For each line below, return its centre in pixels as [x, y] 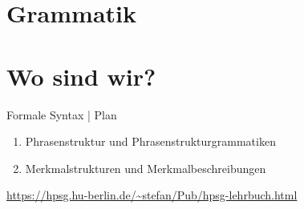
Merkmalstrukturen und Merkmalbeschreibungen [146, 168]
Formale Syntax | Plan [62, 114]
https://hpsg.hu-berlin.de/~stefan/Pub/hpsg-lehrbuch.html [152, 195]
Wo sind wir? [81, 76]
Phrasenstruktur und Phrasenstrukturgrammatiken [150, 141]
